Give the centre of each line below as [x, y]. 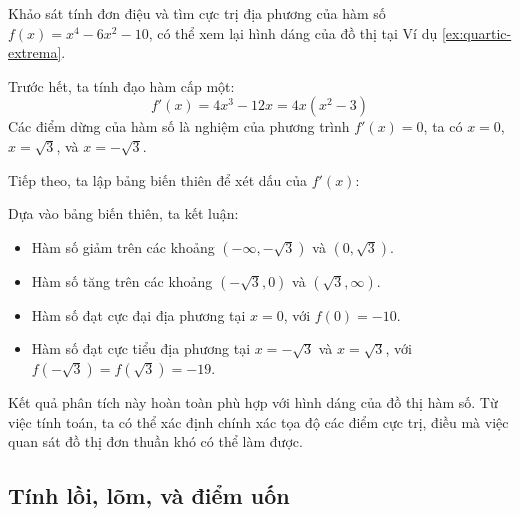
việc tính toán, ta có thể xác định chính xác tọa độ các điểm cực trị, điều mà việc [258, 421]
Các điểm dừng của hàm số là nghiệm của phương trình [179, 126]
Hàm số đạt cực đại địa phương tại [138, 314]
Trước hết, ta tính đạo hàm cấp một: [121, 85]
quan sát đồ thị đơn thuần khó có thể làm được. [155, 441]
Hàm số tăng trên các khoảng [122, 280]
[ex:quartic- [476, 32]
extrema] [35, 52]
